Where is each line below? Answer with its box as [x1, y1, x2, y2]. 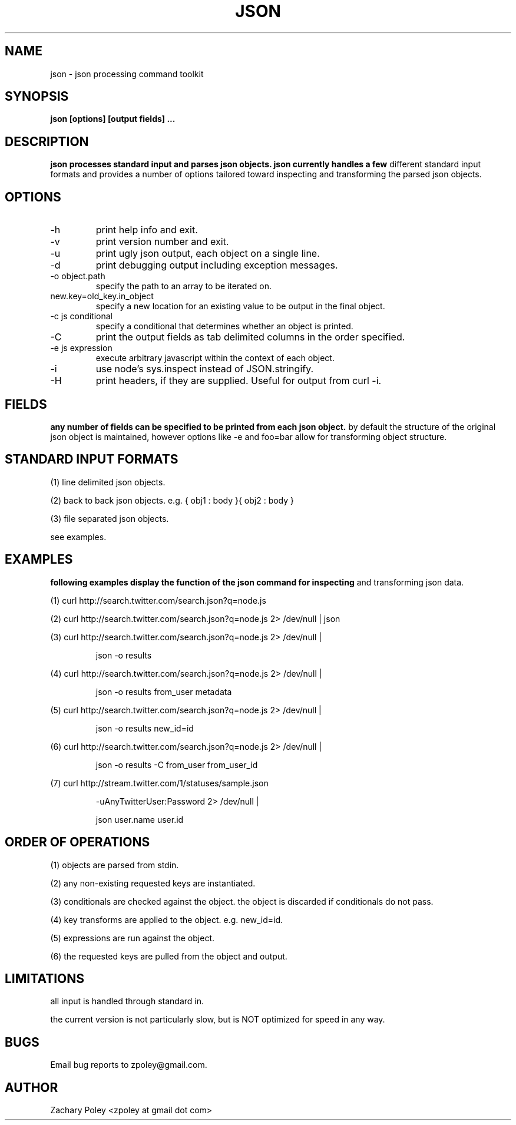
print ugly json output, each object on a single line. [95, 247, 320, 260]
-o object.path [50, 271, 105, 282]
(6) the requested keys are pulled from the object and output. [50, 951, 287, 961]
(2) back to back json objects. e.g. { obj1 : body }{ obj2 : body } [50, 495, 295, 505]
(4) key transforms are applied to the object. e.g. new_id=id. [50, 914, 283, 925]
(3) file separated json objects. [50, 513, 169, 524]
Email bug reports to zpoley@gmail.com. [50, 1060, 207, 1070]
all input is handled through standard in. [50, 996, 204, 1007]
